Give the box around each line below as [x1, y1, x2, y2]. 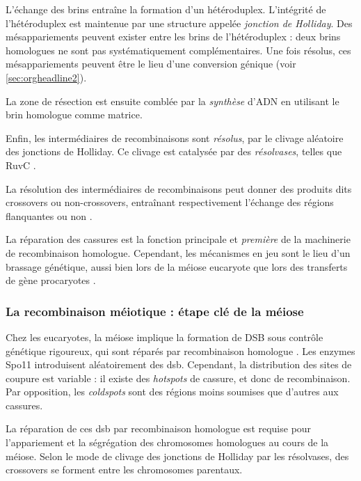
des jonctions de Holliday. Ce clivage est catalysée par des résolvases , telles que [6, 144, 342, 159]
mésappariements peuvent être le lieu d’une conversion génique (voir [6, 56, 296, 71]
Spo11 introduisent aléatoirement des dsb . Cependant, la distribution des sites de [6, 357, 352, 372]
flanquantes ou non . [6, 208, 93, 223]
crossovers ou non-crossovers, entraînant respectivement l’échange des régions [6, 195, 334, 210]
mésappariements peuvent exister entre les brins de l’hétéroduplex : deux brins [6, 29, 341, 44]
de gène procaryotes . [6, 273, 96, 287]
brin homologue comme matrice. [6, 107, 143, 122]
